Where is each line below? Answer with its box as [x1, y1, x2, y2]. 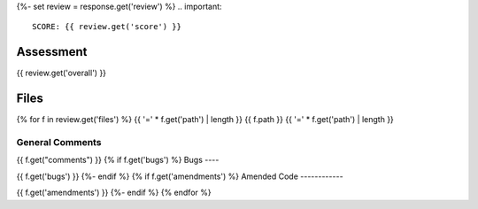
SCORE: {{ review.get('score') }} [32, 22, 181, 32]
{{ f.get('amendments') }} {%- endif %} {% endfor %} [16, 187, 212, 198]
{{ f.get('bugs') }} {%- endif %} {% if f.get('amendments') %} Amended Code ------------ [16, 171, 344, 182]
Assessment [16, 44, 88, 59]
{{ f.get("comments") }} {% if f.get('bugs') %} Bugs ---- [16, 155, 220, 166]
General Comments [16, 135, 102, 148]
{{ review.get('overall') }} [16, 67, 106, 79]
